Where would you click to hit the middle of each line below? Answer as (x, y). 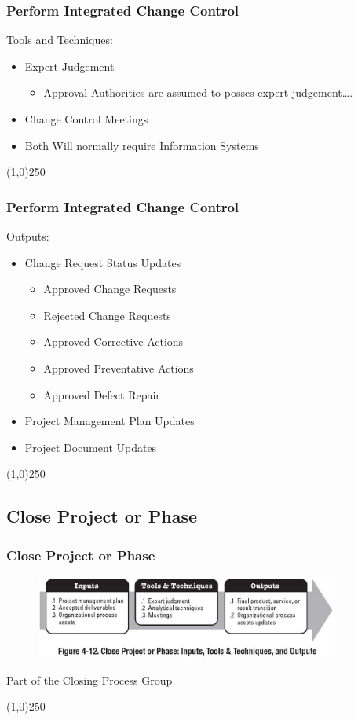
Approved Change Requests (110, 289)
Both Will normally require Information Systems (142, 145)
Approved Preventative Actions (119, 367)
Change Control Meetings (86, 119)
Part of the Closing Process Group (89, 680)
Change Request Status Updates (103, 262)
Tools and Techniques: (60, 40)
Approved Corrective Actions (113, 342)
